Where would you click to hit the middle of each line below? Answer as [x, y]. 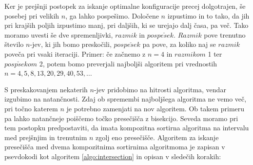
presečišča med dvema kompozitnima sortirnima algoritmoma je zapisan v [115, 147]
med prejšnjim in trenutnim [46, 137]
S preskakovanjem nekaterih [46, 89]
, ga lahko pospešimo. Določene [112, 15]
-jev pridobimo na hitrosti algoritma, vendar [160, 89]
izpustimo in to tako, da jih [208, 15]
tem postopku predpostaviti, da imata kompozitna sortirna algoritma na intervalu [127, 128]
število [14, 44]
